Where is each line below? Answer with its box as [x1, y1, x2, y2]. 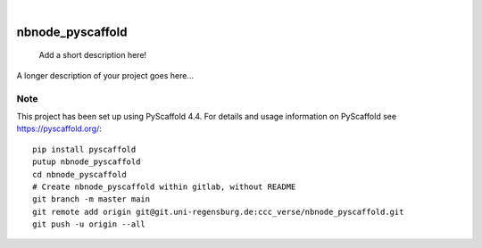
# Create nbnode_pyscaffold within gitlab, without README [32, 181, 296, 192]
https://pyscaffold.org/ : [16, 123, 102, 134]
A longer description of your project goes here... [16, 70, 194, 80]
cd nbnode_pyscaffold [32, 169, 127, 179]
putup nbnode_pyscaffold [32, 157, 141, 167]
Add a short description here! [38, 50, 147, 61]
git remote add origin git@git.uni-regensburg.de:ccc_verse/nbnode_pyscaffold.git [32, 206, 404, 217]
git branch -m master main [32, 194, 151, 204]
